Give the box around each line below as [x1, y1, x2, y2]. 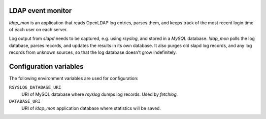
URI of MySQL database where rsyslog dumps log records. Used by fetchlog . [21, 91, 178, 97]
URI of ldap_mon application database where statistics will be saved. [21, 105, 161, 111]
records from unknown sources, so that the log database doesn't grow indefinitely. [9, 49, 177, 55]
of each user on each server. [9, 26, 68, 32]
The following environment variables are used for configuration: [9, 75, 138, 81]
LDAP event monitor [9, 6, 72, 15]
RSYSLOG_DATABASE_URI [9, 84, 62, 90]
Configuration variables [9, 62, 84, 71]
